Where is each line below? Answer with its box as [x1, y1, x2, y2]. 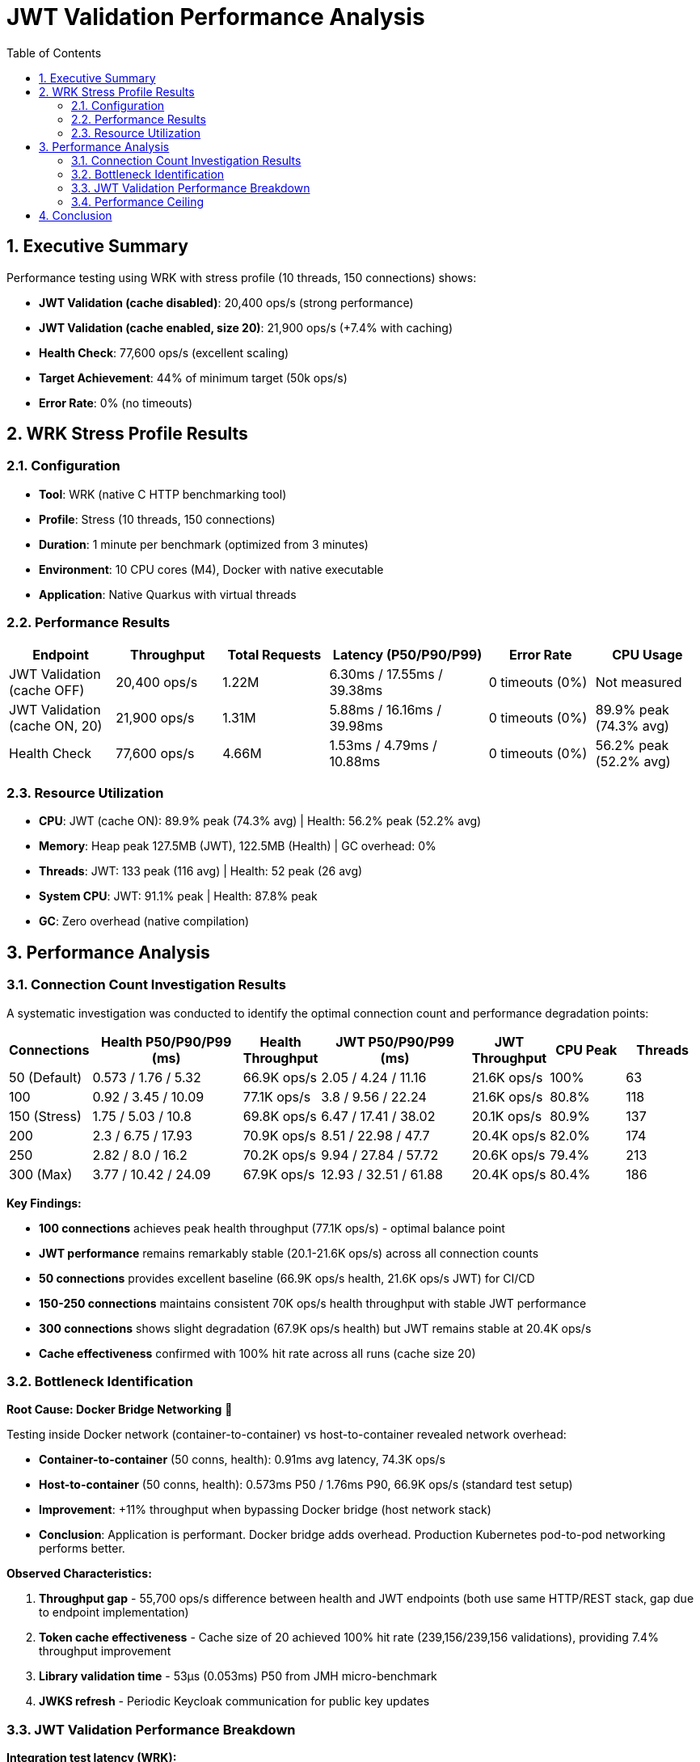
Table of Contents [6, 45, 102, 60]
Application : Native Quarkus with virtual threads [39, 587, 297, 601]
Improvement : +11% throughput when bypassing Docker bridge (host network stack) [39, 1503, 491, 1517]
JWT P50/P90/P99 [335, 1033, 454, 1050]
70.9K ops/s [242, 1127, 317, 1144]
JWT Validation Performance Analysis [6, 3, 425, 31]
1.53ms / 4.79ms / [329, 736, 437, 753]
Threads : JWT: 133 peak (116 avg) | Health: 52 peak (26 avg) [39, 864, 363, 879]
